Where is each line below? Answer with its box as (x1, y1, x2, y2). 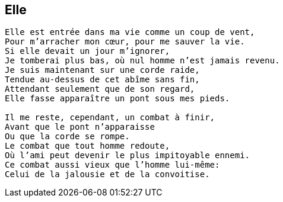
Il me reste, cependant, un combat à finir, (5, 113, 215, 123)
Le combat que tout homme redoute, (5, 141, 170, 151)
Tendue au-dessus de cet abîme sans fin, (5, 75, 200, 85)
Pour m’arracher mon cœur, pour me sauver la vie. (5, 37, 245, 47)
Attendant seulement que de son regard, (5, 84, 195, 94)
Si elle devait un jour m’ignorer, (5, 46, 170, 56)
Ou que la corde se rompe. (5, 132, 130, 142)
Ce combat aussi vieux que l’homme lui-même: (5, 160, 220, 170)
